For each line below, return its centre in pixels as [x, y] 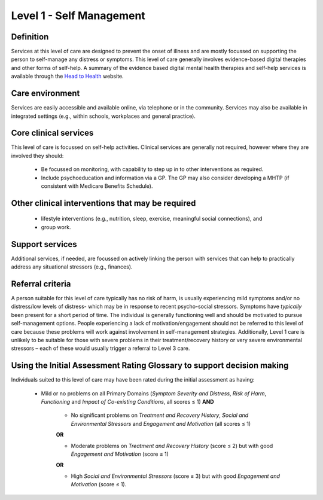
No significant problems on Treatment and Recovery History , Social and [160, 415]
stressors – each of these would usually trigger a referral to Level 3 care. [100, 348]
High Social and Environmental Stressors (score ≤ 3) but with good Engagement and [176, 476]
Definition [30, 37]
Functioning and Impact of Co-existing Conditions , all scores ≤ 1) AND [128, 402]
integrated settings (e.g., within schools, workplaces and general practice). [103, 116]
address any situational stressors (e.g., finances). [72, 267]
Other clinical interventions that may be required [103, 203]
